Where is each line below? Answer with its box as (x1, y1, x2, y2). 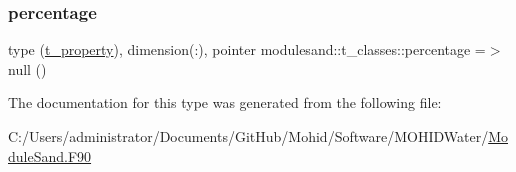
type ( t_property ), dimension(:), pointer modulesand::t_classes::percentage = (8, 39, 486, 60)
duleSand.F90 (8, 145, 92, 166)
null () (8, 58, 47, 79)
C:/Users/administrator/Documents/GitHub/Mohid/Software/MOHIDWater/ (8, 126, 489, 146)
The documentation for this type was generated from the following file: (8, 92, 442, 113)
